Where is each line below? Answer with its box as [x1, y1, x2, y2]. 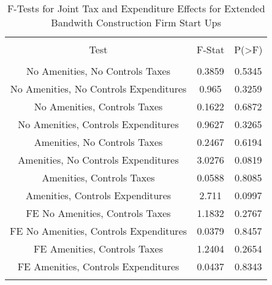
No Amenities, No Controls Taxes [26, 64, 170, 78]
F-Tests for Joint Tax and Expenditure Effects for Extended [7, 1, 265, 15]
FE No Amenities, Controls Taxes [26, 206, 171, 220]
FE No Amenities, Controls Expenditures [10, 224, 187, 238]
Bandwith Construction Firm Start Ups [51, 15, 222, 29]
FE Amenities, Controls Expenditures [17, 259, 179, 273]
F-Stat [197, 42, 225, 56]
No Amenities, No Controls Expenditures [10, 82, 187, 96]
